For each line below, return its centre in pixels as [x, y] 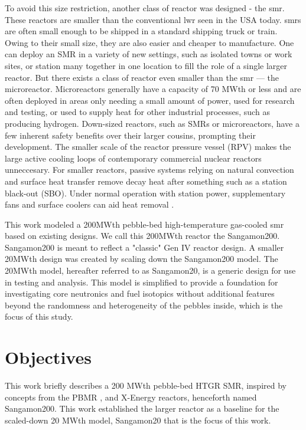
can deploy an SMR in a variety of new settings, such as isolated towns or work [149, 54]
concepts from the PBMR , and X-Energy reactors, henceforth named [131, 397]
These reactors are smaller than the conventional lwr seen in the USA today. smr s [153, 19]
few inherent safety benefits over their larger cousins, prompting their [130, 135]
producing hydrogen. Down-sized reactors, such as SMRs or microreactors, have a [152, 123]
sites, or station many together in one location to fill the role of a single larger [146, 65]
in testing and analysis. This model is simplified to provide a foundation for [141, 282]
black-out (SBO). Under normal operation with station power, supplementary [145, 193]
